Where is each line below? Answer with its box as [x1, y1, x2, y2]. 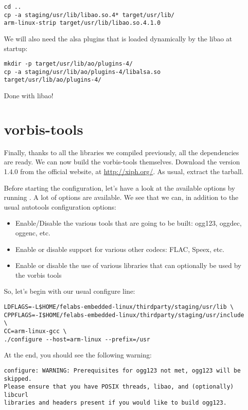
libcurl [4, 391, 29, 398]
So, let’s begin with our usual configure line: [4, 286, 135, 296]
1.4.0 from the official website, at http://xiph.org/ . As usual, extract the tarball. [4, 166, 244, 177]
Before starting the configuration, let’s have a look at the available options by [4, 182, 235, 193]
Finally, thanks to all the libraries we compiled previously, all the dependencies [4, 147, 239, 157]
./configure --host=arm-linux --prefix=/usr [4, 336, 150, 343]
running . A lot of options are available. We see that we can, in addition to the [4, 192, 239, 202]
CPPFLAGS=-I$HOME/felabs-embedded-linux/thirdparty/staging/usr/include [4, 311, 244, 319]
